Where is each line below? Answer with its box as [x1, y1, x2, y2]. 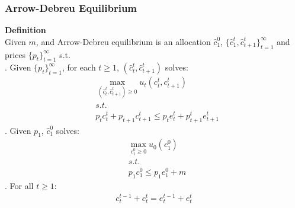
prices [5, 48, 26, 60]
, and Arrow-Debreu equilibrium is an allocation [36, 35, 211, 47]
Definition [5, 24, 46, 36]
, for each [62, 61, 96, 73]
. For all [5, 180, 34, 192]
